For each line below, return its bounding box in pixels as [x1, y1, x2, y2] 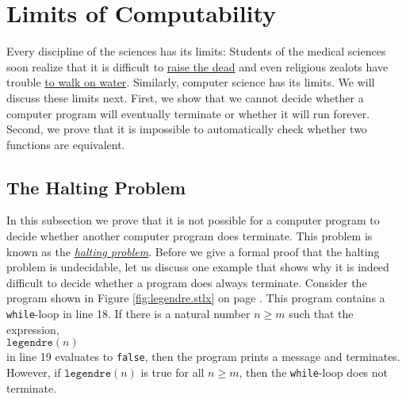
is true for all [140, 363, 205, 380]
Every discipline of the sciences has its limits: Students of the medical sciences [6, 43, 386, 59]
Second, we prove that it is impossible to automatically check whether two [6, 121, 367, 137]
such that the [289, 305, 354, 322]
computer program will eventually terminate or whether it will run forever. [6, 105, 370, 121]
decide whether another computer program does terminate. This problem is [6, 228, 373, 244]
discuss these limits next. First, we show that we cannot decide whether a [6, 89, 364, 106]
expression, [6, 320, 59, 337]
